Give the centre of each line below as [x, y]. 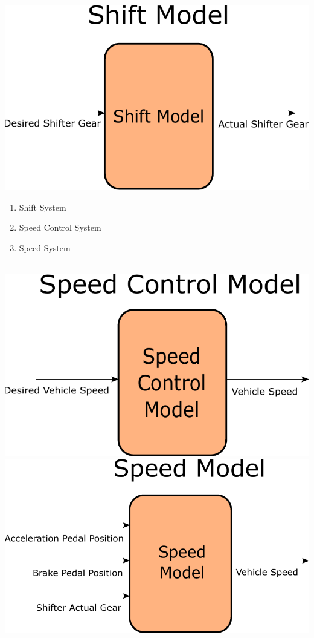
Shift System [43, 207]
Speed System [45, 247]
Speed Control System [60, 227]
